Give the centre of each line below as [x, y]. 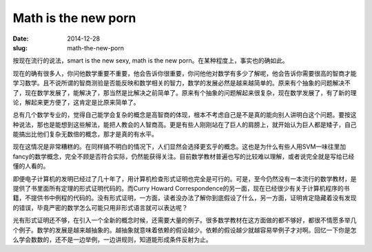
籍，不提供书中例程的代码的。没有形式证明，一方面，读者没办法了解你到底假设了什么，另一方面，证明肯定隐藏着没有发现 [185, 198]
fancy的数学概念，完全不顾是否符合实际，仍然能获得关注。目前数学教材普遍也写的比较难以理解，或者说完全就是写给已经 [184, 156]
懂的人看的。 [31, 166]
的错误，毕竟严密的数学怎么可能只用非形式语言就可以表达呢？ [100, 207]
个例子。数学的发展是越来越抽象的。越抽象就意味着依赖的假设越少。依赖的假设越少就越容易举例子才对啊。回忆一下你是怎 [185, 230]
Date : [21, 39]
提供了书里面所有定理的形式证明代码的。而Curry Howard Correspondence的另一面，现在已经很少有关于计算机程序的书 [181, 189]
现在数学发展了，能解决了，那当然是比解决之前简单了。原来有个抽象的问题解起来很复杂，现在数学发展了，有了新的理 [190, 92]
